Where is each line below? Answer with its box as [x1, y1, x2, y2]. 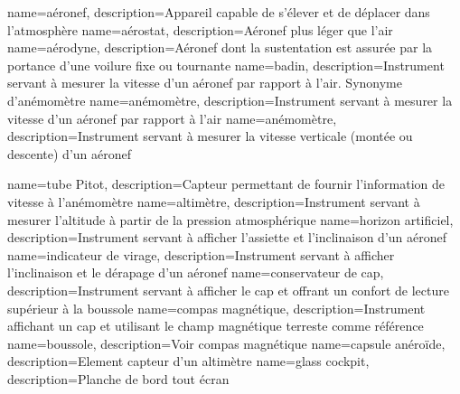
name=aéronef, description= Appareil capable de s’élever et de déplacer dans [7, 3, 430, 21]
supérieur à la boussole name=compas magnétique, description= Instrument [7, 298, 426, 317]
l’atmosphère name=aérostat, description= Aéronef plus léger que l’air [7, 20, 393, 39]
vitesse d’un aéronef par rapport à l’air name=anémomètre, [7, 108, 337, 127]
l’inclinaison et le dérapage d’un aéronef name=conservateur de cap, [7, 263, 384, 282]
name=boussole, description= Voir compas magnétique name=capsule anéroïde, [7, 333, 446, 352]
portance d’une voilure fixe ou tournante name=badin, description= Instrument [7, 55, 445, 74]
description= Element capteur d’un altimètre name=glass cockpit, [7, 352, 370, 371]
